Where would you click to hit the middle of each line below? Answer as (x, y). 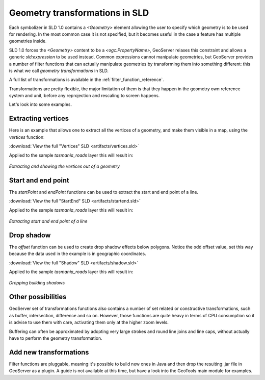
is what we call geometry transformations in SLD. (59, 71)
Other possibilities (38, 297)
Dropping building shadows (37, 283)
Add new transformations (49, 352)
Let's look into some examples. (40, 104)
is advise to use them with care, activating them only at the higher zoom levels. (89, 322)
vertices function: (27, 137)
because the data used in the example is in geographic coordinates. (78, 254)
